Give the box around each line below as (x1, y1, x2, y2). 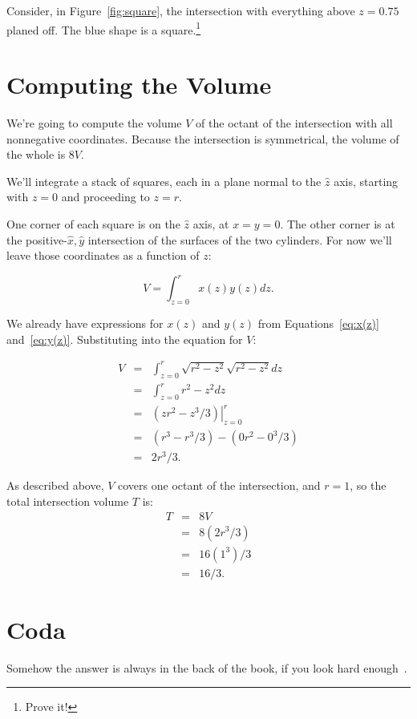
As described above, (6, 477, 104, 494)
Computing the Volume (6, 68, 272, 101)
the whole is (6, 146, 66, 163)
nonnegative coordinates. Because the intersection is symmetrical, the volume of (6, 130, 399, 147)
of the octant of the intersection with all (196, 114, 393, 131)
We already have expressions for (6, 315, 164, 332)
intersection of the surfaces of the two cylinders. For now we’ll (87, 231, 392, 248)
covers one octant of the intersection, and (118, 477, 321, 494)
